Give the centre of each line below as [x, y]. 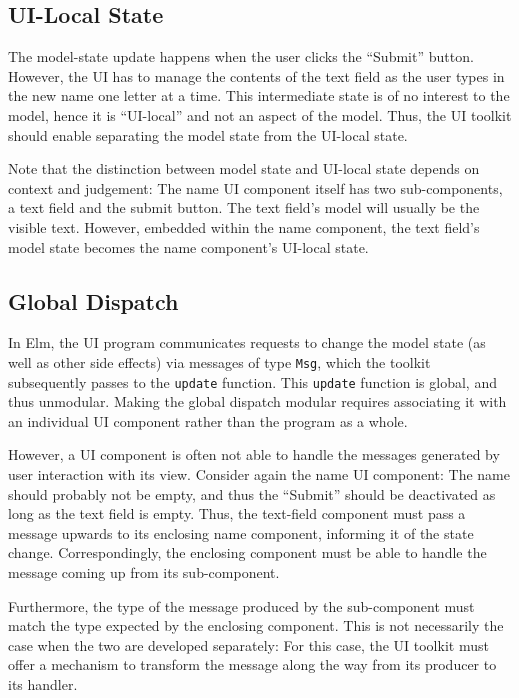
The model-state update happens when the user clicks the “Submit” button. [241, 56]
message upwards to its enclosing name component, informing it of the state [241, 532]
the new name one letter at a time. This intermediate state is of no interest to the [259, 95]
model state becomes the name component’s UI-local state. [188, 246]
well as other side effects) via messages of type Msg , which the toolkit [219, 361]
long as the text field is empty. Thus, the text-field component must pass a [237, 513]
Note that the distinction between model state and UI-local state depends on [244, 168]
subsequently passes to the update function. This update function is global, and [252, 381]
